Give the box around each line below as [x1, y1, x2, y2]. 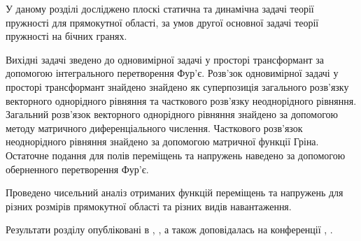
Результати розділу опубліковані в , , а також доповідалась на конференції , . [6, 222, 333, 237]
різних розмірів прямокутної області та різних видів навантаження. [6, 198, 292, 213]
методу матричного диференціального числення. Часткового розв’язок [6, 120, 303, 135]
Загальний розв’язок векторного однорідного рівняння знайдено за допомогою [6, 107, 339, 122]
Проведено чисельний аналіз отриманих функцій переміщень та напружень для [6, 185, 344, 200]
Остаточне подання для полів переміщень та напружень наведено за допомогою [6, 147, 346, 162]
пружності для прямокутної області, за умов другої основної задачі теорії [6, 15, 319, 29]
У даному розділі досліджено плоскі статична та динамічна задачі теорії [6, 1, 314, 15]
